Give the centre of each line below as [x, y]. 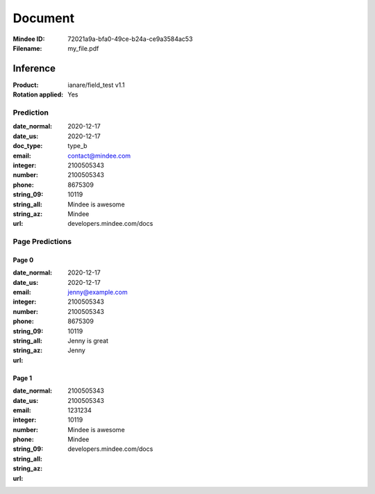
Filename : [27, 48]
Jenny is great [88, 340]
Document [44, 18]
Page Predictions [42, 242]
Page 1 [23, 378]
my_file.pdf [83, 48]
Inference [34, 68]
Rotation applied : [38, 94]
